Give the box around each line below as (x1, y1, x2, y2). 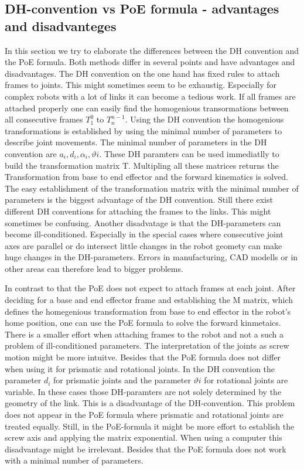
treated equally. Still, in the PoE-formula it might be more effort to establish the (5, 420, 295, 432)
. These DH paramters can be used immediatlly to (99, 147, 279, 159)
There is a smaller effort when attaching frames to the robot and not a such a (5, 328, 284, 340)
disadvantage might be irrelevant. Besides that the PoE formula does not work (5, 442, 286, 455)
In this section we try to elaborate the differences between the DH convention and (5, 44, 299, 56)
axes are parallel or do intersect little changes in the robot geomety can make (5, 239, 282, 251)
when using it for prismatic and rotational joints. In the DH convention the (5, 362, 275, 374)
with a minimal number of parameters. (5, 454, 144, 466)
